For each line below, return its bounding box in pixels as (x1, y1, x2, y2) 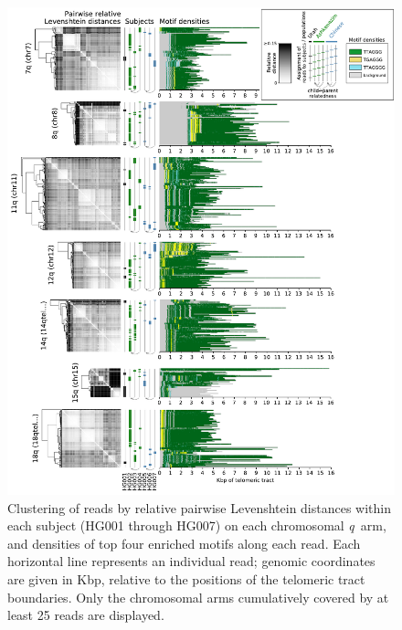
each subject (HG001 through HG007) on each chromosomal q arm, (7, 516, 386, 535)
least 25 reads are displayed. (7, 605, 164, 625)
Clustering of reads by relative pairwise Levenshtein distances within (7, 498, 392, 517)
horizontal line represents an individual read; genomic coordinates (7, 551, 376, 571)
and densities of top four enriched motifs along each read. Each (7, 533, 361, 552)
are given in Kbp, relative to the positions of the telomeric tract (7, 570, 365, 588)
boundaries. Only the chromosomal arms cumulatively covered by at (7, 587, 389, 606)
